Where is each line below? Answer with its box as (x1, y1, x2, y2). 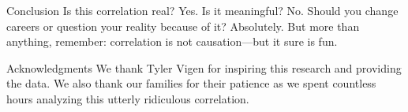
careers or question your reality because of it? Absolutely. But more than (6, 17, 360, 34)
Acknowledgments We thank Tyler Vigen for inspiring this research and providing (6, 59, 402, 76)
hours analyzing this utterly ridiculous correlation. (6, 90, 249, 106)
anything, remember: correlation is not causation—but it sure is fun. (6, 33, 338, 50)
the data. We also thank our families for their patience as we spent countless (6, 75, 376, 91)
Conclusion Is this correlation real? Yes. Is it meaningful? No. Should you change (6, 2, 399, 18)
